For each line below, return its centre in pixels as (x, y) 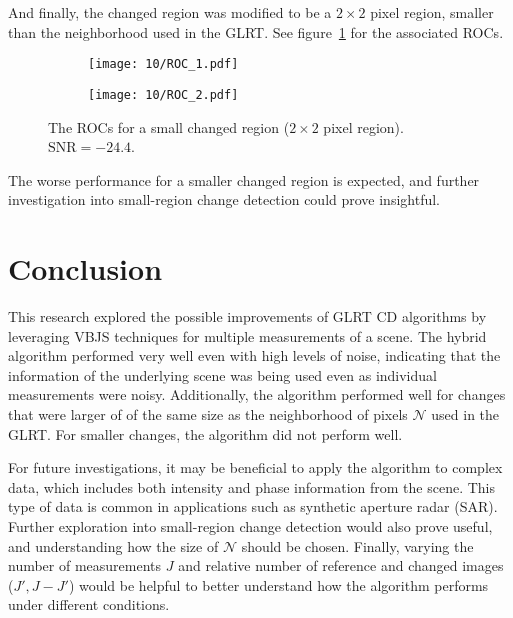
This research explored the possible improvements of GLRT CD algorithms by (247, 316)
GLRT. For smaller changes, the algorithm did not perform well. (205, 433)
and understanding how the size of (113, 545)
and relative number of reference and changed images (341, 565)
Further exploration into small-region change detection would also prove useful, (250, 525)
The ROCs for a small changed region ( (169, 126)
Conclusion (85, 268)
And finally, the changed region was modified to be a (170, 12)
